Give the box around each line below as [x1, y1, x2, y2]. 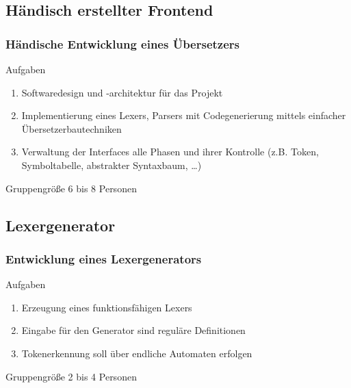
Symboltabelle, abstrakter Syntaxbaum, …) [21, 157, 202, 172]
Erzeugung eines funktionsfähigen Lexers [21, 300, 192, 314]
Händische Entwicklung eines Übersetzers [5, 35, 240, 52]
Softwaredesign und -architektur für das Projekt [21, 85, 223, 99]
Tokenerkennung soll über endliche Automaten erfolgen [21, 346, 252, 360]
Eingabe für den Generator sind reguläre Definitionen [21, 323, 246, 337]
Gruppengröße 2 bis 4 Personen [5, 369, 137, 383]
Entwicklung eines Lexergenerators [5, 250, 202, 267]
